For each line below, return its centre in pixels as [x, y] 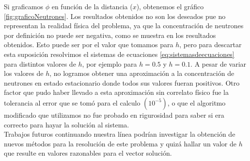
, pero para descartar [211, 45]
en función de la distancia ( [92, 6]
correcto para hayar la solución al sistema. [67, 124]
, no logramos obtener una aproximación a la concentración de [142, 73]
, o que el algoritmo [196, 102]
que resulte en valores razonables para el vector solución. [88, 153]
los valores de [24, 73]
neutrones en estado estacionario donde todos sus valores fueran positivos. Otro [122, 82]
